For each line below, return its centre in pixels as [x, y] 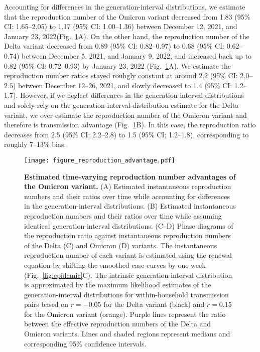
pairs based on [46, 304]
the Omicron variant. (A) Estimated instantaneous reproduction [128, 186]
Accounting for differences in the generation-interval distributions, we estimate [125, 7]
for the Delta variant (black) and [154, 304]
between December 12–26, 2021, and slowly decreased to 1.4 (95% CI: [125, 85]
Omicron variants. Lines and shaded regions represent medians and [127, 334]
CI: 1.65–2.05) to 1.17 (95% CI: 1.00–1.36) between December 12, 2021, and [121, 26]
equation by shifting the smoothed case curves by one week [115, 265]
